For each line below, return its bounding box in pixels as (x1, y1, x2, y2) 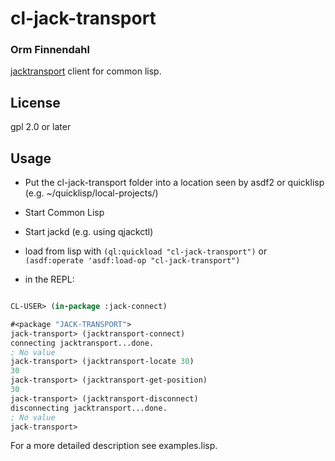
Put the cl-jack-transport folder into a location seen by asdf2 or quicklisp (24, 177, 325, 189)
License (10, 94, 61, 111)
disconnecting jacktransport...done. (10, 403, 168, 413)
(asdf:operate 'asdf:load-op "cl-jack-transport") (24, 256, 241, 266)
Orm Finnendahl (10, 43, 90, 57)
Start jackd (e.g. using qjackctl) (24, 226, 154, 238)
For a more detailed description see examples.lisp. (10, 440, 218, 452)
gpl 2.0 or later (10, 121, 72, 133)
